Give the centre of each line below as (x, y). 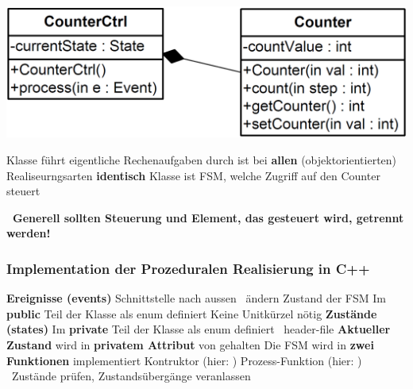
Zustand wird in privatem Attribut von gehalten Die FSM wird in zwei (190, 344)
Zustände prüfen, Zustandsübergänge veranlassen (131, 376)
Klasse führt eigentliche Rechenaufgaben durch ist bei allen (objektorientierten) (202, 159)
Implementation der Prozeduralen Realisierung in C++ (188, 268)
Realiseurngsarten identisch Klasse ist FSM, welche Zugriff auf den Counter (193, 175)
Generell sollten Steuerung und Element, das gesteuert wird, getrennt (208, 217)
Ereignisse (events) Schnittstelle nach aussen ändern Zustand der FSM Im (196, 298)
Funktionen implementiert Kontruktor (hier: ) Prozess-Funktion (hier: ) (184, 360)
